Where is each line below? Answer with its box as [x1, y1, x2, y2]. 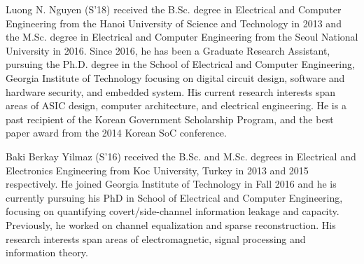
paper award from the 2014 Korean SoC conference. [6, 125, 227, 140]
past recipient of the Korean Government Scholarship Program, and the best [6, 111, 334, 126]
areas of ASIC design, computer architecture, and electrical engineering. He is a [6, 98, 346, 113]
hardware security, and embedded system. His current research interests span [6, 84, 336, 99]
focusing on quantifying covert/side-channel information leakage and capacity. [6, 204, 339, 218]
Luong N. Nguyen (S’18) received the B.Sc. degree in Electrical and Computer [6, 2, 342, 16]
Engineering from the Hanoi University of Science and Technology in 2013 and [6, 15, 342, 30]
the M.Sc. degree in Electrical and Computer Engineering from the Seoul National [6, 29, 358, 44]
